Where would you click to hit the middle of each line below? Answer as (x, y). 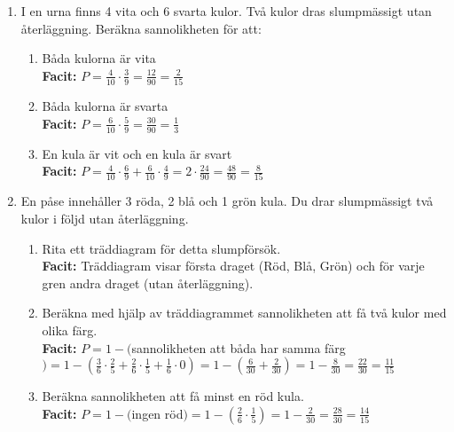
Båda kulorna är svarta (105, 106)
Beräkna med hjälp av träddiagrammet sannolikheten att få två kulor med (244, 313)
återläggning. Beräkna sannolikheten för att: (141, 28)
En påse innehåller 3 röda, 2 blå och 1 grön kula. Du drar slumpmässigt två (227, 201)
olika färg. (70, 330)
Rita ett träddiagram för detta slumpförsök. (161, 248)
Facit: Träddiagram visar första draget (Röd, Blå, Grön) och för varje (233, 266)
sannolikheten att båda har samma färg (239, 347)
